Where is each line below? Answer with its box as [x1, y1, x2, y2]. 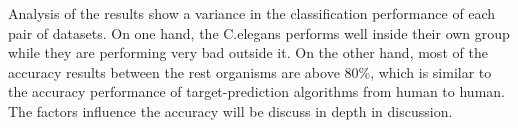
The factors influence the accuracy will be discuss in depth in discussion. [8, 100, 453, 121]
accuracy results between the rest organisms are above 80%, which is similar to [8, 61, 492, 82]
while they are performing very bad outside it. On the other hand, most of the [8, 42, 488, 63]
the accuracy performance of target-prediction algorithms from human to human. [8, 81, 505, 102]
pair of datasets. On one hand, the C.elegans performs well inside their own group [8, 22, 510, 43]
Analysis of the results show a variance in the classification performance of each [8, 3, 496, 23]
